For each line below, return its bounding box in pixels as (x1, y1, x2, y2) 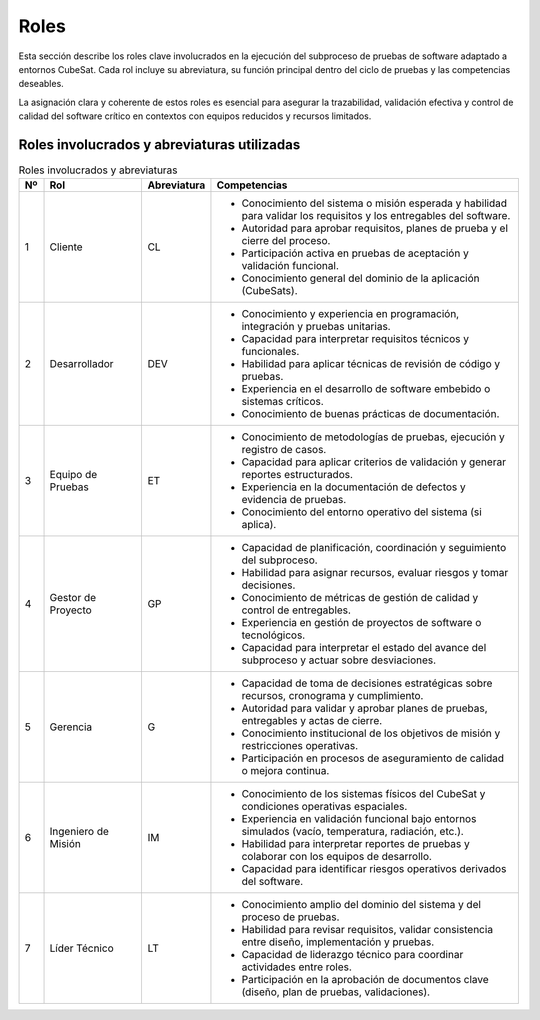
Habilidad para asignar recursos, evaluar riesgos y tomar (241, 566, 509, 580)
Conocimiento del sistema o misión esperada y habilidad (241, 196, 508, 210)
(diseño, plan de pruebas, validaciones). (241, 985, 430, 999)
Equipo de (49, 468, 98, 482)
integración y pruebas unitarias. (241, 320, 391, 334)
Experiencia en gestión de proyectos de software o (241, 616, 482, 630)
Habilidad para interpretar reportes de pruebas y (241, 837, 470, 851)
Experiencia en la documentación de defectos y (241, 480, 467, 494)
